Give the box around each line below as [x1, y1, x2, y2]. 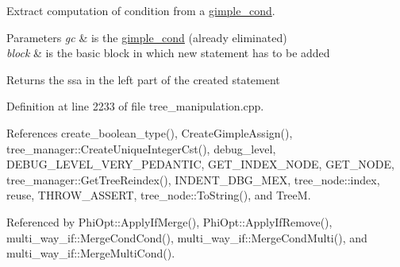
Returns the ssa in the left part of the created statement [6, 71, 280, 87]
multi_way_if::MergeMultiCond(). [6, 245, 175, 261]
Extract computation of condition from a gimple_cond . [6, 2, 275, 18]
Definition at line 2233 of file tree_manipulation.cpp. [6, 98, 264, 114]
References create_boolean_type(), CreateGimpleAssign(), [6, 124, 293, 141]
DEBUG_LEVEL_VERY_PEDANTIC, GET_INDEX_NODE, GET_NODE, [6, 156, 394, 172]
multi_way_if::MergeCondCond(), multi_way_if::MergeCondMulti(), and [6, 229, 367, 246]
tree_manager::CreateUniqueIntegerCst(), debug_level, [6, 140, 276, 157]
